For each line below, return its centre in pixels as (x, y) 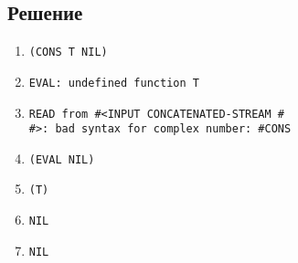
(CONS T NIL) (68, 53)
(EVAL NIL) (62, 159)
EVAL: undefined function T (114, 83)
